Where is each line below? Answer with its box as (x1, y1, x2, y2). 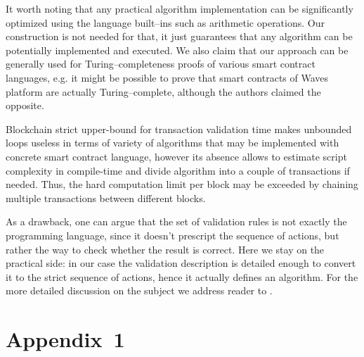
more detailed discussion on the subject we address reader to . (6, 283, 273, 298)
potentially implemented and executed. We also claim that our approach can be (6, 42, 349, 57)
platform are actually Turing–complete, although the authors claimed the (6, 84, 321, 99)
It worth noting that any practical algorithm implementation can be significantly (6, 1, 353, 15)
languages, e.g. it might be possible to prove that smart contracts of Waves (6, 70, 329, 84)
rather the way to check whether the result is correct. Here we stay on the (6, 242, 325, 256)
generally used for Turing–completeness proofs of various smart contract (6, 56, 316, 71)
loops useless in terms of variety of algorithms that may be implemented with (6, 135, 339, 150)
